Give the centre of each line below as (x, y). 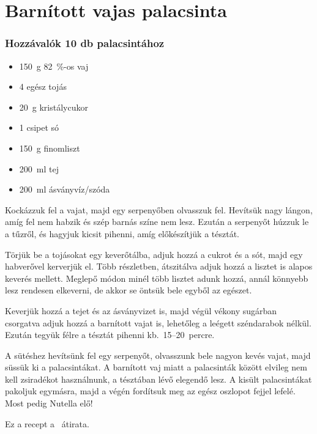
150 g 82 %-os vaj (54, 66)
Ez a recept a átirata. (47, 423)
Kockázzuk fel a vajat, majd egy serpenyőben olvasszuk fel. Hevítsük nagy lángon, (159, 209)
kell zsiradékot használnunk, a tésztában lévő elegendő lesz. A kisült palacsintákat (158, 379)
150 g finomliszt (50, 148)
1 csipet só (39, 127)
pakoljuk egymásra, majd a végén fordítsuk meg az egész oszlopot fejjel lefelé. (150, 391)
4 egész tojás (43, 86)
